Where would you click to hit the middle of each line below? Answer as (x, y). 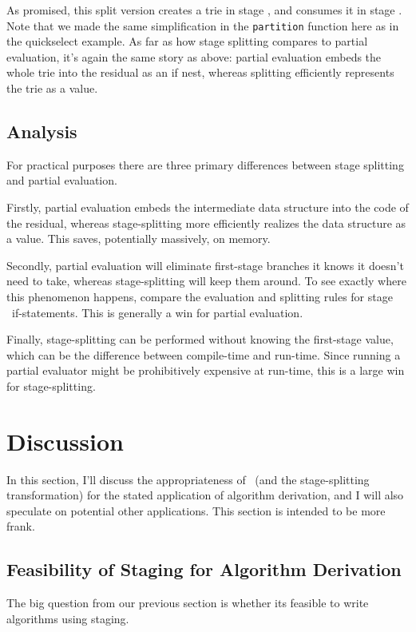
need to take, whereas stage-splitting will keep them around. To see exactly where (206, 281)
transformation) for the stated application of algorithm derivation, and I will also (205, 495)
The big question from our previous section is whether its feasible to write (188, 603)
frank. (21, 526)
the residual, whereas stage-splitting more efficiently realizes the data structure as (206, 223)
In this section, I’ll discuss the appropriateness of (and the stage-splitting (188, 479)
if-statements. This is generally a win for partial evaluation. (157, 312)
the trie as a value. (52, 88)
